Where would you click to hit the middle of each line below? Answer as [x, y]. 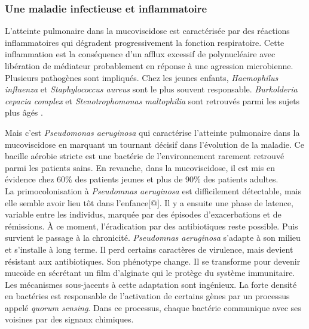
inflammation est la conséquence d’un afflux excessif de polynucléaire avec [140, 54]
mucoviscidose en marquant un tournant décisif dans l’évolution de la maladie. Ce [154, 144]
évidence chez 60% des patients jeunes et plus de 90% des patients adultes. [142, 179]
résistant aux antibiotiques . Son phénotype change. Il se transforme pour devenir [153, 261]
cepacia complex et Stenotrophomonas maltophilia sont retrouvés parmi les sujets [152, 100]
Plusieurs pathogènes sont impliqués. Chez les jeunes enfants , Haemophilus [142, 77]
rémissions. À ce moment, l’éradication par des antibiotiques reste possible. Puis [152, 226]
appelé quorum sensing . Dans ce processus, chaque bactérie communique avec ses [153, 307]
